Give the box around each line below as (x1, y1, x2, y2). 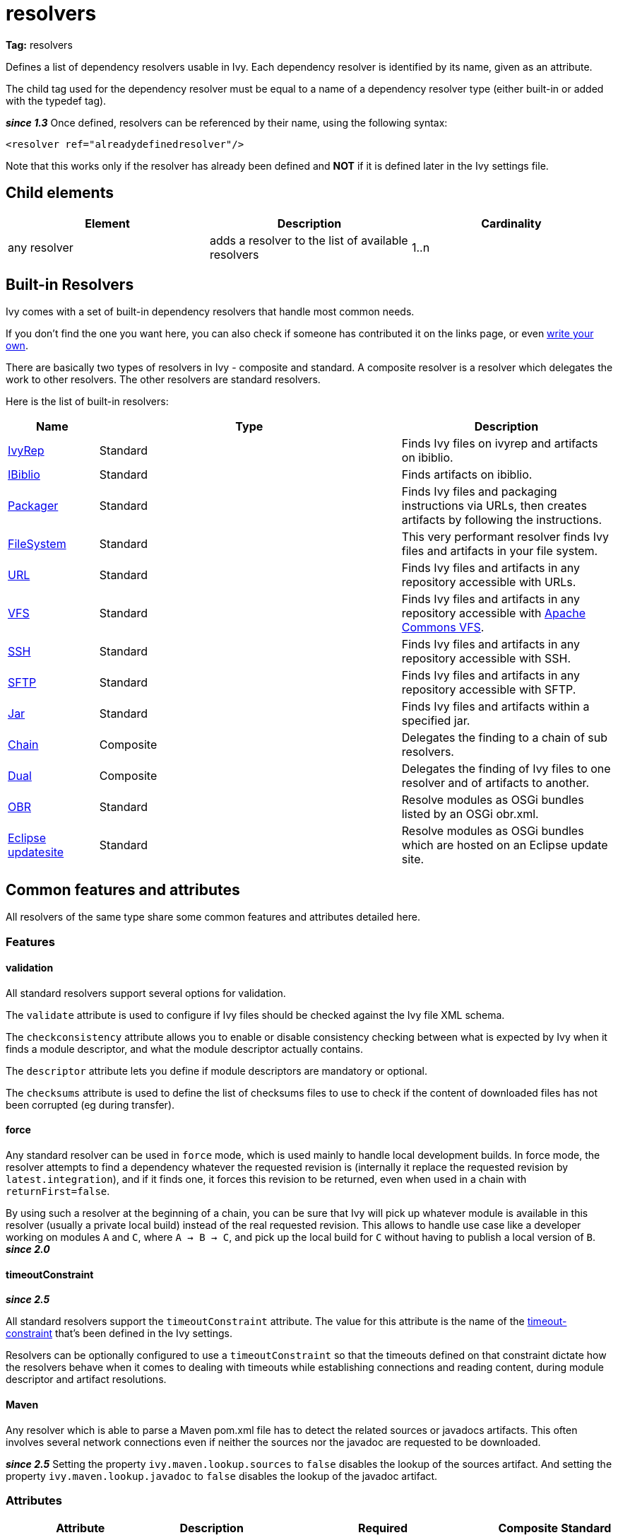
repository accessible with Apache (401, 606, 586, 621)
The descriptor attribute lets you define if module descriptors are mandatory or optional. (6, 1064, 427, 1077)
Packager (8, 498, 59, 513)
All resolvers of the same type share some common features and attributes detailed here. (6, 911, 420, 923)
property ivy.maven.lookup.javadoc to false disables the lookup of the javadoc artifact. (6, 1469, 438, 1482)
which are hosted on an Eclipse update (401, 838, 608, 853)
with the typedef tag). (6, 94, 107, 107)
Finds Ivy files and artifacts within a (401, 699, 590, 714)
